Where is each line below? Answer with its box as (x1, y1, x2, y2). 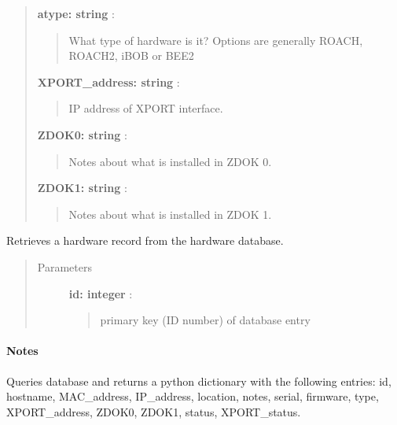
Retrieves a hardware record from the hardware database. (6, 232, 284, 249)
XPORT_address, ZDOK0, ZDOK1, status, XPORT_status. (6, 403, 301, 419)
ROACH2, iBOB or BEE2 (68, 47, 194, 64)
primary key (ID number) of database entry (100, 312, 311, 328)
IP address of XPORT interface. (68, 100, 223, 116)
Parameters (37, 258, 92, 275)
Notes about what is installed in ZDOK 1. (68, 205, 272, 222)
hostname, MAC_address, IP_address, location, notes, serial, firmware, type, (6, 388, 379, 405)
